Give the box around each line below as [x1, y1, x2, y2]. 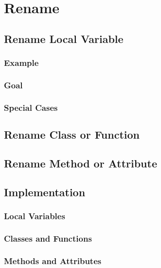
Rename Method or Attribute [4, 155, 157, 170]
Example [4, 57, 39, 69]
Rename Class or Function [4, 127, 140, 142]
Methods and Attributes [4, 254, 102, 267]
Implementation [4, 184, 86, 199]
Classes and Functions [4, 232, 92, 244]
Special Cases [4, 101, 58, 113]
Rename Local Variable [4, 31, 124, 46]
